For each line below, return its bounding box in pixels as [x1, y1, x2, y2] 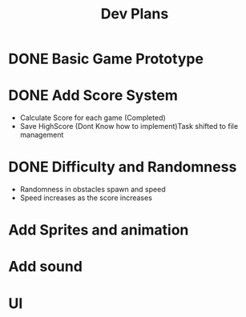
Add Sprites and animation [8, 221, 189, 239]
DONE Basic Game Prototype [8, 50, 204, 68]
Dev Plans [100, 5, 169, 23]
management [19, 130, 64, 140]
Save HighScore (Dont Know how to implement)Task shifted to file [19, 122, 239, 131]
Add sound [8, 258, 83, 276]
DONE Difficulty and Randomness [8, 158, 237, 176]
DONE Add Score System [8, 86, 179, 105]
